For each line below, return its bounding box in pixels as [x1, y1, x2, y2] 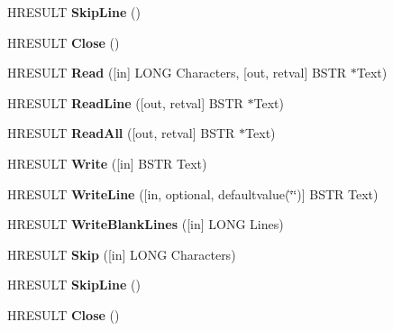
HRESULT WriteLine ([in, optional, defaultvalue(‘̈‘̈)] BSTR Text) [7, 184, 379, 203]
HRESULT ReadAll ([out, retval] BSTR [7, 124, 235, 143]
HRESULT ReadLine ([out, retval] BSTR [7, 93, 243, 112]
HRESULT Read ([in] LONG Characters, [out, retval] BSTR [7, 63, 347, 82]
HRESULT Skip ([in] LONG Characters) [7, 244, 236, 263]
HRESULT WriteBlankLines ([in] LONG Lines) [7, 215, 284, 234]
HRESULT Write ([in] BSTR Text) [7, 153, 207, 172]
